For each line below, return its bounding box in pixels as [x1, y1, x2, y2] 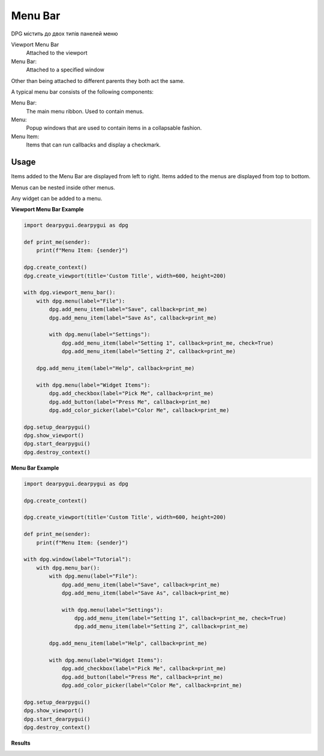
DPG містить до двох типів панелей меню [11, 30, 118, 37]
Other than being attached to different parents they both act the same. [11, 77, 185, 84]
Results [11, 739, 31, 747]
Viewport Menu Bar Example [11, 206, 84, 213]
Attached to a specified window [26, 66, 105, 73]
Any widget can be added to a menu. [11, 195, 103, 202]
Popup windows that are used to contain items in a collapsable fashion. [26, 124, 202, 132]
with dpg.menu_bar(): [36, 564, 100, 571]
